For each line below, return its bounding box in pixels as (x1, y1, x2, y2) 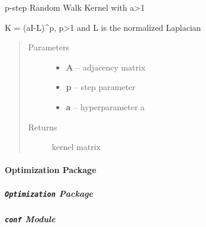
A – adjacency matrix (66, 60, 146, 73)
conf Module (5, 212, 56, 225)
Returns (28, 120, 57, 133)
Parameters (28, 41, 69, 53)
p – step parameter (66, 81, 136, 93)
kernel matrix (51, 140, 101, 153)
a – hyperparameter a (66, 100, 145, 113)
